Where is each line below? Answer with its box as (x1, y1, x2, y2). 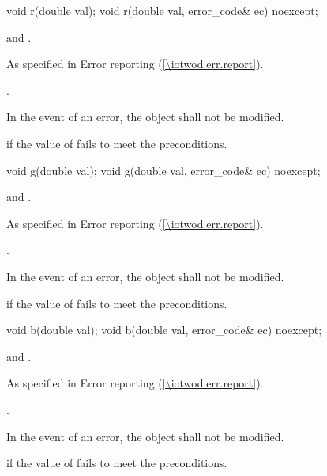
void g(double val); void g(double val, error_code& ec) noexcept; (6, 162, 321, 178)
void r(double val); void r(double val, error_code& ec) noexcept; (6, 2, 318, 18)
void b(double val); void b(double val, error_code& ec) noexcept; (6, 322, 322, 338)
